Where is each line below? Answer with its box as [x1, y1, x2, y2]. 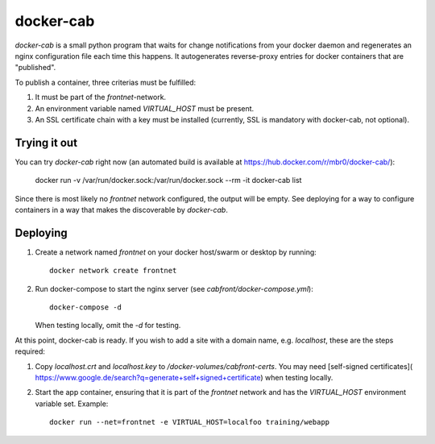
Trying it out [14, 135, 78, 149]
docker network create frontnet [49, 266, 177, 276]
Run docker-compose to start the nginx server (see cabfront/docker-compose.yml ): [35, 284, 313, 293]
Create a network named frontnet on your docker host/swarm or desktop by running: [35, 247, 317, 257]
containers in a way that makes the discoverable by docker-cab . [14, 205, 229, 214]
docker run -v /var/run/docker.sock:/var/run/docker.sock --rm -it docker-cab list [35, 176, 302, 185]
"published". [14, 63, 56, 73]
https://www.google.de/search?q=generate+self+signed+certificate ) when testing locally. [35, 373, 333, 382]
